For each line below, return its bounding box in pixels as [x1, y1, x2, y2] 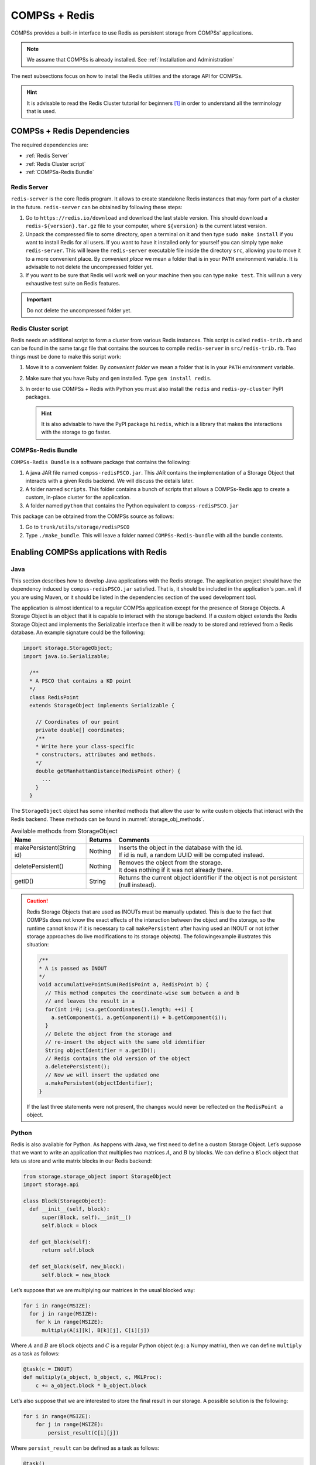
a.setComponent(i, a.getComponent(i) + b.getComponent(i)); [51, 1014, 228, 1021]
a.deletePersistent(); [44, 1064, 111, 1070]
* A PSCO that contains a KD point [29, 677, 132, 684]
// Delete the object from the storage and [44, 1030, 172, 1037]
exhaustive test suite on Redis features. [25, 280, 121, 287]
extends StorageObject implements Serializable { [29, 702, 175, 708]
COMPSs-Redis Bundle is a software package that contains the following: [11, 458, 191, 465]
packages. [25, 393, 51, 401]
